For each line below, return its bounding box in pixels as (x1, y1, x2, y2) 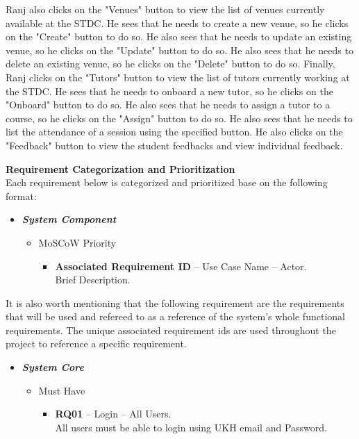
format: (6, 188, 37, 203)
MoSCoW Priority (38, 235, 117, 249)
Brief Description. (55, 272, 131, 287)
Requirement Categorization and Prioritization (6, 161, 235, 176)
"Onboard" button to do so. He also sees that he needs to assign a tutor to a (6, 97, 331, 112)
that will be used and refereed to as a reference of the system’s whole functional (6, 309, 345, 324)
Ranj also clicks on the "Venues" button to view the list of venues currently (6, 2, 325, 16)
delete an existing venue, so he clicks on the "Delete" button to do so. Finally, (6, 56, 335, 71)
